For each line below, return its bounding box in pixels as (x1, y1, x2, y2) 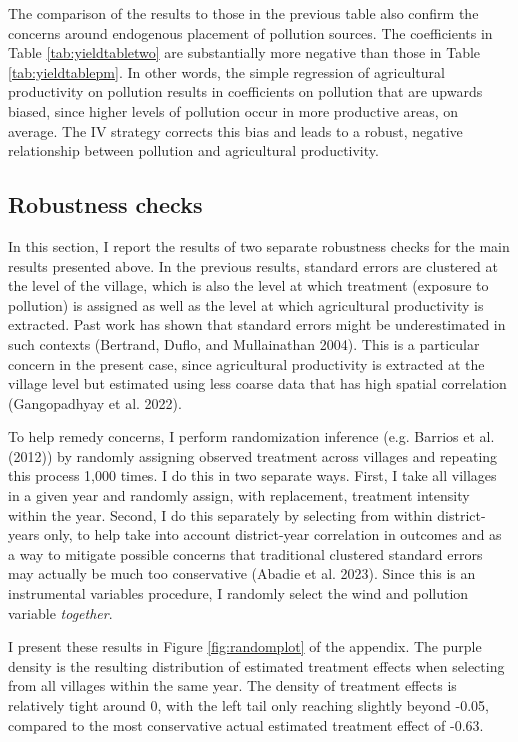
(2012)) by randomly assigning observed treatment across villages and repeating (8, 445, 498, 466)
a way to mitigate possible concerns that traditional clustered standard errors (8, 543, 483, 564)
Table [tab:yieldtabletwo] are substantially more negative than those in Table (8, 42, 481, 63)
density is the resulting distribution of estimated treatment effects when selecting (8, 655, 505, 676)
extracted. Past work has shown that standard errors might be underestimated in (8, 314, 506, 335)
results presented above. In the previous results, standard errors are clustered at (8, 255, 498, 276)
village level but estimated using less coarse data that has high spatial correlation (8, 373, 507, 394)
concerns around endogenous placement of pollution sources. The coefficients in (8, 22, 493, 43)
